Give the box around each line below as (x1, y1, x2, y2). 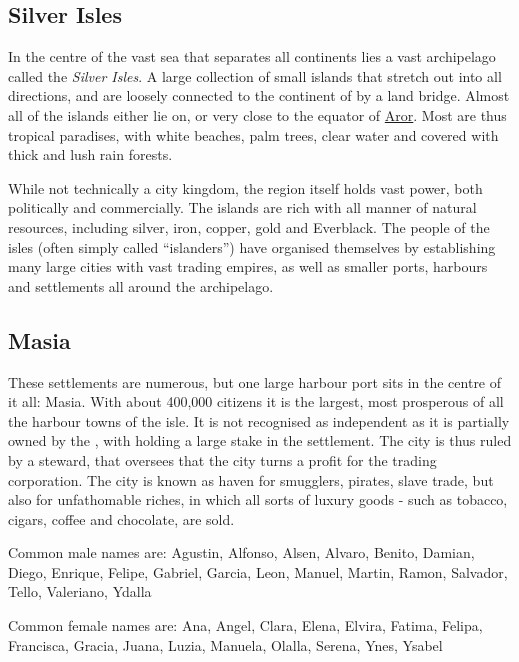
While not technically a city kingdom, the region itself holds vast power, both (8, 177, 483, 198)
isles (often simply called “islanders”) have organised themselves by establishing (8, 236, 496, 257)
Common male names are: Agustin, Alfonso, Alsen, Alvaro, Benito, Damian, (8, 542, 475, 563)
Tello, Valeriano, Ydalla (8, 581, 152, 602)
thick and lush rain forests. (8, 144, 173, 165)
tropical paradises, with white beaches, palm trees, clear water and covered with (8, 124, 499, 145)
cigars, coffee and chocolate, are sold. (8, 508, 235, 529)
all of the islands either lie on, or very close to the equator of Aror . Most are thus (8, 104, 507, 125)
